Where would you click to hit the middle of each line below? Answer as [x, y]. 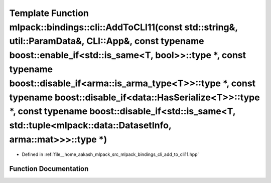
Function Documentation [49, 169]
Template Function [49, 13]
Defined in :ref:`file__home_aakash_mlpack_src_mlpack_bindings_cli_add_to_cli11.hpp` [110, 154]
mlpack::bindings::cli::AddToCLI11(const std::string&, [123, 27]
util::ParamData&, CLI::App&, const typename [107, 41]
